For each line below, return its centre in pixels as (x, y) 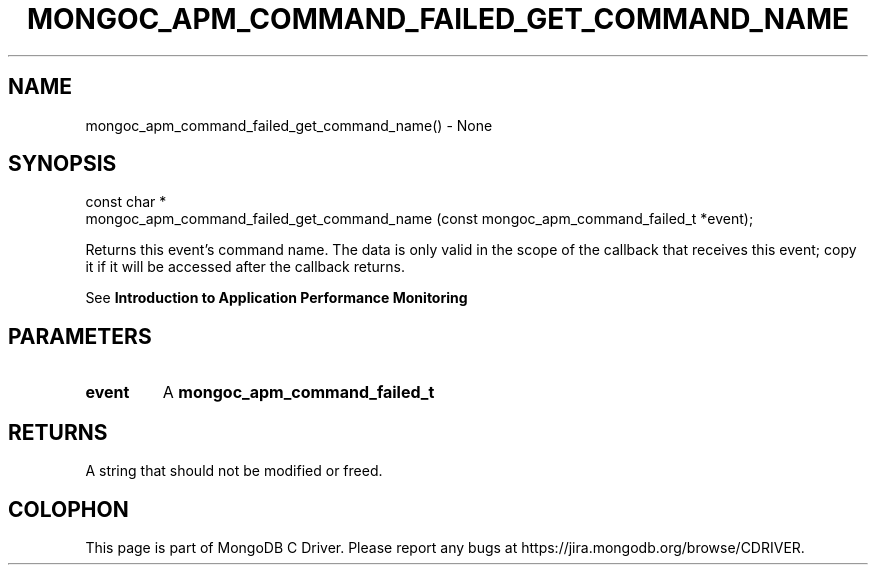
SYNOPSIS (62, 164)
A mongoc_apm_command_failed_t (298, 392)
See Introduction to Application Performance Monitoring (276, 298)
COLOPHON (68, 509)
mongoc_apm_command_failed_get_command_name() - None (289, 125)
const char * (126, 202)
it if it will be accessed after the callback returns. (245, 267)
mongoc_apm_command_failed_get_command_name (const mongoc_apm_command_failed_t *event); (419, 219)
